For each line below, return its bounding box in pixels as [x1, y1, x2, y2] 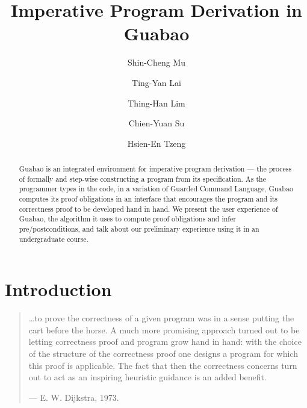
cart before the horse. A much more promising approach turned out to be [28, 323, 300, 336]
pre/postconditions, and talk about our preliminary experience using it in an [19, 224, 259, 234]
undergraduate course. [19, 233, 88, 244]
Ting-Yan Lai [132, 76, 181, 88]
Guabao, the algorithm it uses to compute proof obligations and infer [19, 214, 236, 224]
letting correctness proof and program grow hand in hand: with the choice [28, 335, 302, 348]
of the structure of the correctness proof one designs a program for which [28, 347, 298, 360]
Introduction [5, 277, 112, 301]
